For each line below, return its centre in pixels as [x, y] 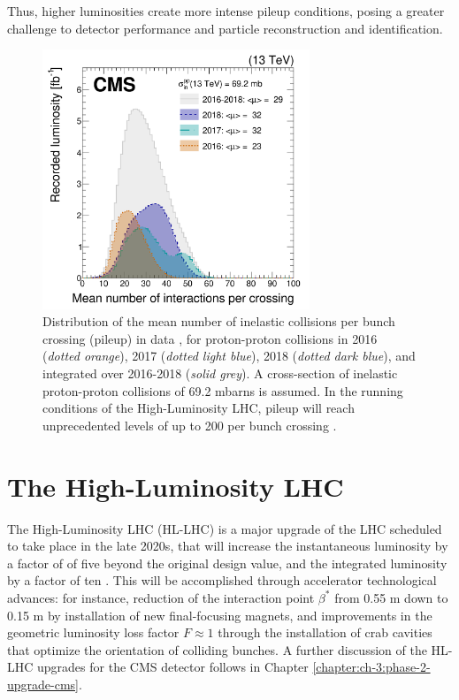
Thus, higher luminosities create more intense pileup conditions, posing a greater [226, 11]
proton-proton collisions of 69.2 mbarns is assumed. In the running [223, 390]
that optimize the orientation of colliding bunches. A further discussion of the [217, 649]
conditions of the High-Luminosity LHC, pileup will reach [199, 408]
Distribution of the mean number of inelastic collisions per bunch [219, 321]
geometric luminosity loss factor [93, 632]
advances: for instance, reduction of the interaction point [161, 597]
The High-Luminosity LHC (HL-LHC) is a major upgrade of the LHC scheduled [225, 528]
